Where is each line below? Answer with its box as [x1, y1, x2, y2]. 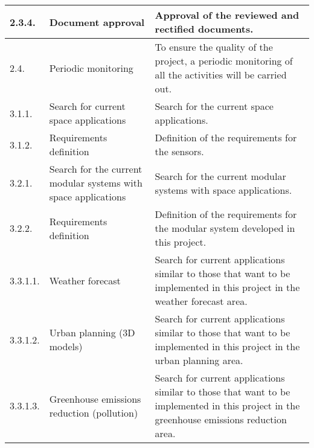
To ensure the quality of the [155, 40, 273, 54]
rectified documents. [155, 22, 254, 36]
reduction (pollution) [49, 405, 138, 420]
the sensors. [155, 144, 204, 158]
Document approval [49, 14, 145, 29]
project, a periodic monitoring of [155, 54, 293, 68]
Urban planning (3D [49, 325, 135, 339]
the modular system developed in [155, 221, 295, 235]
